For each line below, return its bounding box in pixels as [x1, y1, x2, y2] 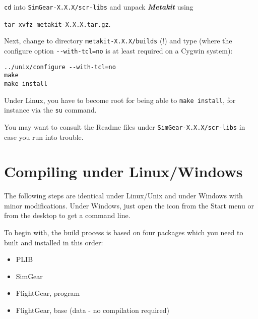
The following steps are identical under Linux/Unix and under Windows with [4, 190, 243, 201]
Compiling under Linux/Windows [4, 161, 243, 182]
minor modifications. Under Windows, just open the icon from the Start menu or [4, 200, 254, 210]
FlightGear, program [16, 288, 80, 298]
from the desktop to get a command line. [4, 210, 131, 221]
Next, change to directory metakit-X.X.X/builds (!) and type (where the [4, 35, 232, 46]
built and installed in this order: [4, 237, 103, 247]
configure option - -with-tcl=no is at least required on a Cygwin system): [4, 45, 233, 56]
